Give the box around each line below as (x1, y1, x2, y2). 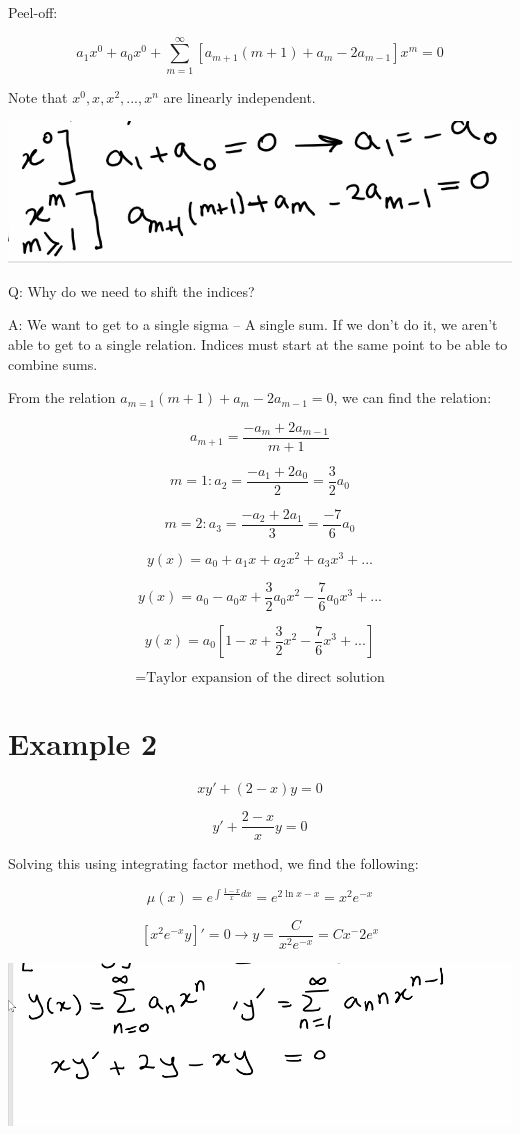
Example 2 (8, 723, 158, 764)
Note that (8, 86, 68, 107)
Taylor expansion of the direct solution (146, 671, 385, 686)
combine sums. (8, 353, 98, 374)
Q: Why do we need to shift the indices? (8, 280, 255, 301)
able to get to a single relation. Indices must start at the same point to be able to (8, 333, 508, 354)
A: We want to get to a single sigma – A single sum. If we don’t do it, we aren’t (8, 314, 498, 335)
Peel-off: (8, 2, 58, 22)
